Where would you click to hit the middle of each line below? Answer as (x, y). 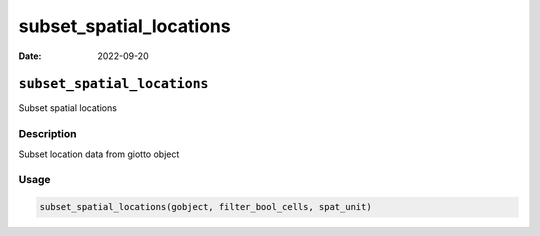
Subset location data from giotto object (99, 154)
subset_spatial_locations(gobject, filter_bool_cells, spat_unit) (205, 207)
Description (47, 134)
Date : (30, 56)
